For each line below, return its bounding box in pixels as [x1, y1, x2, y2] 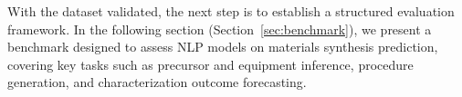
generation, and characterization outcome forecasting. [7, 73, 307, 92]
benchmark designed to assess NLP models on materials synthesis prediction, [7, 37, 438, 56]
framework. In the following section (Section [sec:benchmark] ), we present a [7, 19, 432, 38]
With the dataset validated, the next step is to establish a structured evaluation [7, 2, 455, 20]
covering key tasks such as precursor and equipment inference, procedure [7, 54, 414, 73]
